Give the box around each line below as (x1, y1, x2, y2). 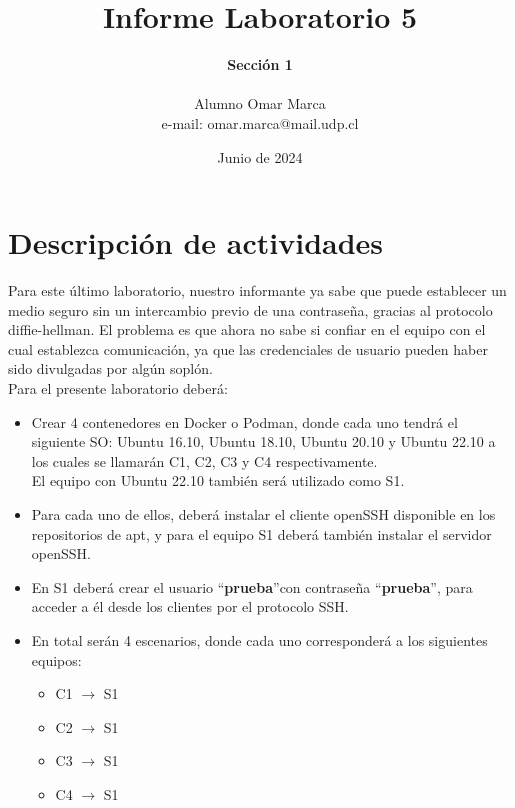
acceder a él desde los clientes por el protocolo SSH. (31, 596, 349, 617)
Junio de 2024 (217, 146, 303, 167)
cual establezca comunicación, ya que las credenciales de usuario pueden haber (8, 338, 488, 359)
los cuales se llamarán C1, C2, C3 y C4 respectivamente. (31, 450, 378, 471)
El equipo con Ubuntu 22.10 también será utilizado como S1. (31, 470, 405, 491)
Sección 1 (227, 54, 293, 75)
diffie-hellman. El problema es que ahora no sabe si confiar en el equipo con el (8, 319, 486, 340)
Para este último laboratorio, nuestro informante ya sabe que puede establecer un (8, 280, 507, 301)
